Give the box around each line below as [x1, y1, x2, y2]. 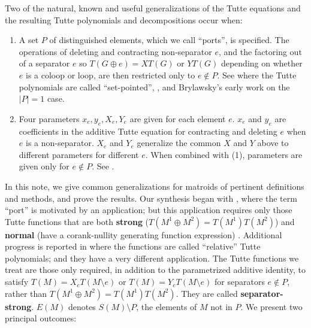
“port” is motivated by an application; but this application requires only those [5, 204, 292, 216]
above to [257, 136, 289, 149]
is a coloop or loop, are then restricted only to [25, 68, 195, 81]
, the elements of [136, 300, 197, 312]
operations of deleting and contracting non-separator [19, 45, 212, 57]
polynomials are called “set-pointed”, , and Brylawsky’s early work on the [19, 80, 290, 93]
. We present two [240, 300, 303, 312]
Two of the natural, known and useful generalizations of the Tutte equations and [5, 2, 301, 14]
